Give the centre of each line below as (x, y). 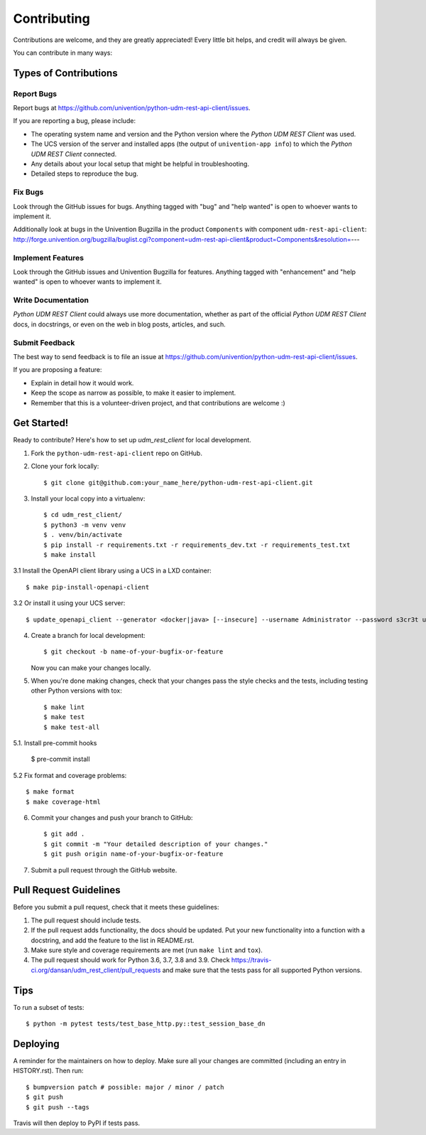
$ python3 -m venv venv (85, 525)
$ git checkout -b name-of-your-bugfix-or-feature (133, 652)
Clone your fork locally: (65, 467)
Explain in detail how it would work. (82, 383)
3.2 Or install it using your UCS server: (69, 603)
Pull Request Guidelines (67, 890)
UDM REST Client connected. (74, 154)
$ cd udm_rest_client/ (83, 515)
